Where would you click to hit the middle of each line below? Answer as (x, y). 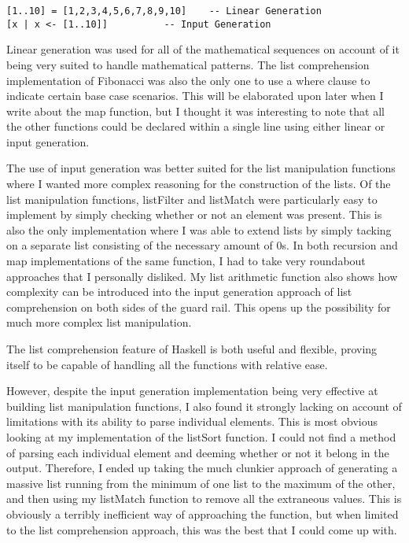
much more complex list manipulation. (99, 322)
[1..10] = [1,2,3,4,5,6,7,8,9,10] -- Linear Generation (164, 11)
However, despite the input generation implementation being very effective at (192, 391)
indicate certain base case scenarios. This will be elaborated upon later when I (195, 96)
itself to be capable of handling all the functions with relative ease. (167, 364)
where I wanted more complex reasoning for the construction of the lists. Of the (199, 184)
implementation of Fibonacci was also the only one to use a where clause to (188, 80)
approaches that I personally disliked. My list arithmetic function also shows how (202, 276)
